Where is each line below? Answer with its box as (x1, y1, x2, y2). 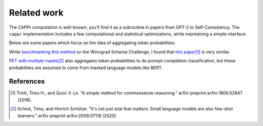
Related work (9, 7, 64, 18)
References (9, 77, 45, 86)
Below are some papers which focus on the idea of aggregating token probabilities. (9, 40, 176, 46)
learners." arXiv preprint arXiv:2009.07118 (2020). (18, 112, 118, 119)
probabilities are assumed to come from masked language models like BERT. (9, 65, 163, 71)
